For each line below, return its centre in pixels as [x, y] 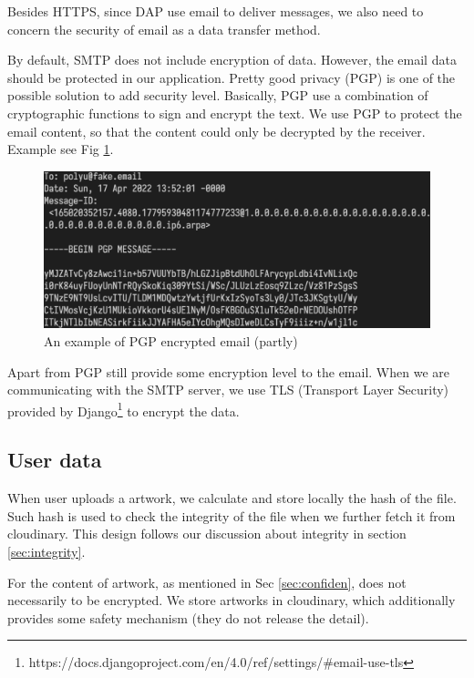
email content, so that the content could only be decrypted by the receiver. [216, 131]
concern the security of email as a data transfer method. [164, 29]
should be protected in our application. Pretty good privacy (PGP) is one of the [232, 77]
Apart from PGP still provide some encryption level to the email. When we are [228, 371]
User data [55, 460]
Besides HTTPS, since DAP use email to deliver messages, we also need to [216, 11]
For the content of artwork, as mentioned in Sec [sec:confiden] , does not [207, 582]
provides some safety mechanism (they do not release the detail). [188, 617]
